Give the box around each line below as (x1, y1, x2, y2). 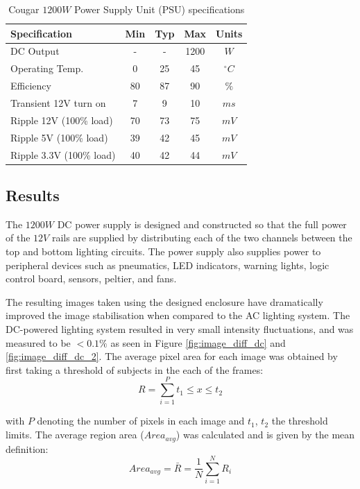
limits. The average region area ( (6, 427, 144, 442)
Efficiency (10, 78, 51, 93)
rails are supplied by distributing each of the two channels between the (51, 230, 352, 245)
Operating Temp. (10, 61, 84, 76)
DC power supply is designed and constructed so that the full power (57, 216, 347, 231)
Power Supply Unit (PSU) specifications (74, 2, 245, 16)
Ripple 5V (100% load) (10, 130, 108, 144)
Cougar (8, 2, 40, 16)
